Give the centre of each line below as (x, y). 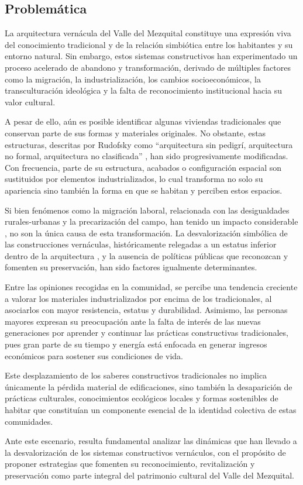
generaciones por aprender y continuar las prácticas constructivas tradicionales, (147, 333)
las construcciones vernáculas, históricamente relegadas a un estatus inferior (141, 244)
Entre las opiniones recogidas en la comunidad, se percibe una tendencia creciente (151, 287)
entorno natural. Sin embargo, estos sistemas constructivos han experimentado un (151, 56)
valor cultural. (30, 102)
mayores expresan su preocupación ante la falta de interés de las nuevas (133, 321)
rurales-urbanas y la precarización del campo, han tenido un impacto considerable (151, 221)
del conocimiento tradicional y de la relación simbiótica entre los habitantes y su (149, 44)
